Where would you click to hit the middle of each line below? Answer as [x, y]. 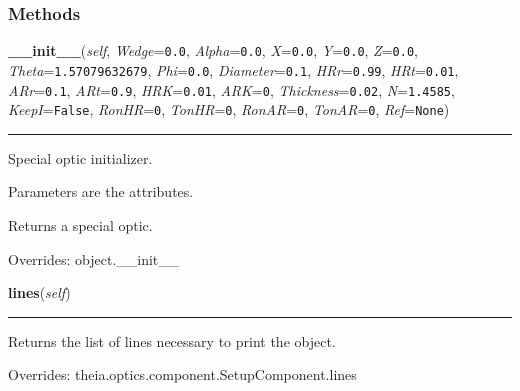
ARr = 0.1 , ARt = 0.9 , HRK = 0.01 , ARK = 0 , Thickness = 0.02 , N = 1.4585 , [231, 89]
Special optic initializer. [80, 157]
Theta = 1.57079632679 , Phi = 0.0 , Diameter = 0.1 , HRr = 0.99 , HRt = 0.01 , [233, 69]
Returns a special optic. [80, 225]
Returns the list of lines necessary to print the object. [172, 340]
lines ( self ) [39, 292]
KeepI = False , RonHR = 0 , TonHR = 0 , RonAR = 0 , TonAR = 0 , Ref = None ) [229, 109]
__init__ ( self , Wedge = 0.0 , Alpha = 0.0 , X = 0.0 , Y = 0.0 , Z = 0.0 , [213, 50]
